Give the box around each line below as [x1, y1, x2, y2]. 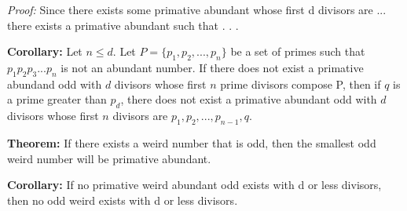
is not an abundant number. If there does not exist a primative [60, 59, 364, 75]
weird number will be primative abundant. [7, 150, 211, 166]
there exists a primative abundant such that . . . [7, 16, 239, 33]
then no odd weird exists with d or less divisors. [7, 191, 238, 208]
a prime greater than [7, 91, 107, 107]
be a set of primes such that [230, 43, 365, 60]
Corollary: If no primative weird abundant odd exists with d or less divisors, [7, 176, 382, 193]
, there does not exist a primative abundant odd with [120, 91, 377, 107]
